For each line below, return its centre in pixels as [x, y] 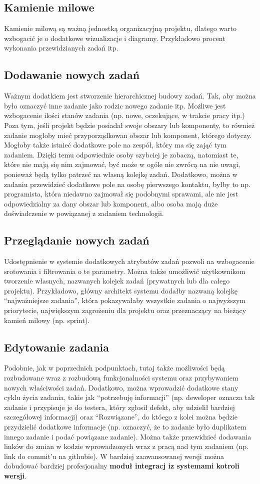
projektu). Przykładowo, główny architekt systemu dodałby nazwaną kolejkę [121, 290]
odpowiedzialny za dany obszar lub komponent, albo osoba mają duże [111, 203]
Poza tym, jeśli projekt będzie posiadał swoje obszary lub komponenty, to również [129, 125]
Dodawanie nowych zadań [72, 75]
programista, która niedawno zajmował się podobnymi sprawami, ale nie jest [121, 194]
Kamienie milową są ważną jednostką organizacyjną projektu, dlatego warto [120, 28]
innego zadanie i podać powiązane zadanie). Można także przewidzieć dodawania [128, 436]
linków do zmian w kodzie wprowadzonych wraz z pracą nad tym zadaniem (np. [126, 446]
